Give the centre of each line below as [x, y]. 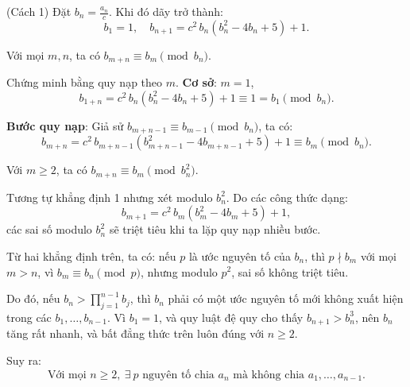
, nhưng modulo [179, 271]
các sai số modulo [49, 229]
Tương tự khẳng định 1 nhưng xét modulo [110, 197]
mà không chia [269, 375]
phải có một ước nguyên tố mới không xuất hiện [286, 298]
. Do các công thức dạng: [287, 197]
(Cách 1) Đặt [39, 11]
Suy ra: [24, 360]
